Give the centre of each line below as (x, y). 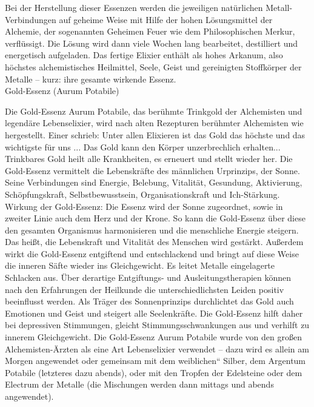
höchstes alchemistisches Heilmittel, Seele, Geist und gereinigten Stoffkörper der (153, 66)
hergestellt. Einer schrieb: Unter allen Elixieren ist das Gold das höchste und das (155, 134)
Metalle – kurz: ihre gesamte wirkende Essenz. (91, 79)
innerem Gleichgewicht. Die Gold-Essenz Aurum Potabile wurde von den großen (153, 337)
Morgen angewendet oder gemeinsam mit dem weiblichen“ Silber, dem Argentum (155, 361)
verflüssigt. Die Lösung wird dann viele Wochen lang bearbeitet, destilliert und (152, 43)
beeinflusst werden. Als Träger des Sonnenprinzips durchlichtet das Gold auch (149, 301)
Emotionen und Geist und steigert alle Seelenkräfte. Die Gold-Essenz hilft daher (154, 313)
